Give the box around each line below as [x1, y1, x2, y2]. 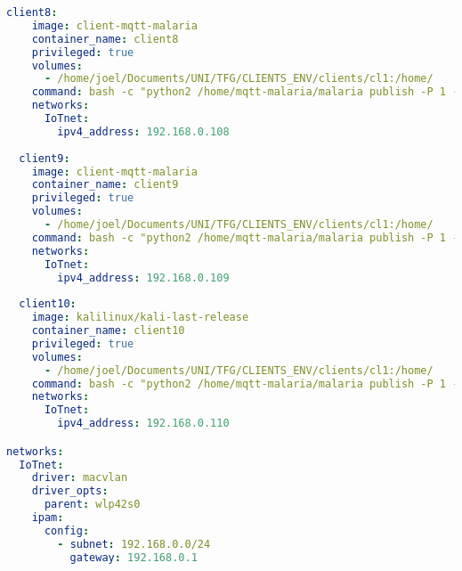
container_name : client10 [31, 324, 185, 337]
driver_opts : [31, 485, 109, 498]
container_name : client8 [31, 32, 179, 45]
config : [44, 524, 90, 537]
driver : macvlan [31, 471, 128, 485]
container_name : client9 [31, 178, 179, 192]
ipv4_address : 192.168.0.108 [57, 125, 230, 138]
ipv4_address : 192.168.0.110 [57, 417, 230, 430]
